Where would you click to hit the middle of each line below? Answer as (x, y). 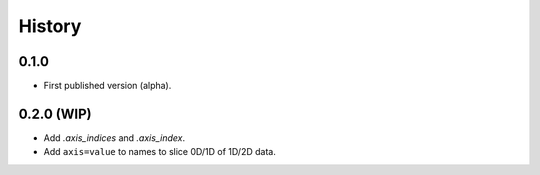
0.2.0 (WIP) (55, 113)
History (50, 26)
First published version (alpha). (107, 86)
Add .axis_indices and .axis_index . (114, 137)
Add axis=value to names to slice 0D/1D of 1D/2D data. (160, 152)
